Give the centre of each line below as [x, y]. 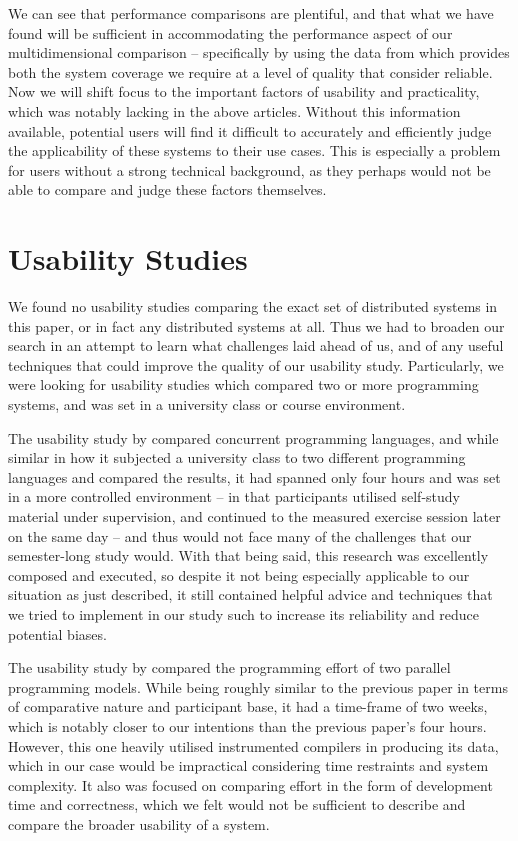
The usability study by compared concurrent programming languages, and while [253, 437]
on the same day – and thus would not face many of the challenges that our [240, 535]
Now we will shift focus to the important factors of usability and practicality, [244, 91]
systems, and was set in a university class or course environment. [207, 404]
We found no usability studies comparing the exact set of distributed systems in [253, 306]
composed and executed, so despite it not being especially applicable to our [239, 574]
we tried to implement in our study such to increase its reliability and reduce [244, 613]
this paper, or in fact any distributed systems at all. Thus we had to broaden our [256, 325]
